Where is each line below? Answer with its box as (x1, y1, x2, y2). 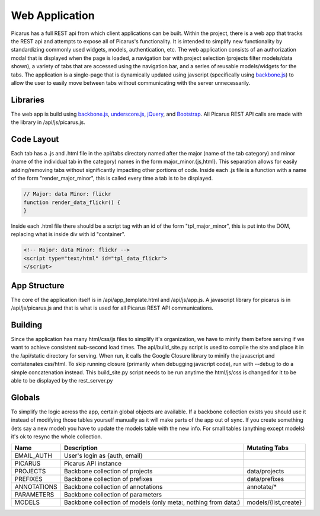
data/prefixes (247, 475, 284, 483)
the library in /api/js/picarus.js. (11, 119, 85, 126)
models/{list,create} (247, 498, 302, 507)
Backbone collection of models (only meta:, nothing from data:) (63, 498, 241, 507)
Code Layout (11, 134, 59, 144)
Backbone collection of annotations (63, 483, 163, 491)
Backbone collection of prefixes (63, 475, 153, 483)
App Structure (11, 281, 65, 291)
